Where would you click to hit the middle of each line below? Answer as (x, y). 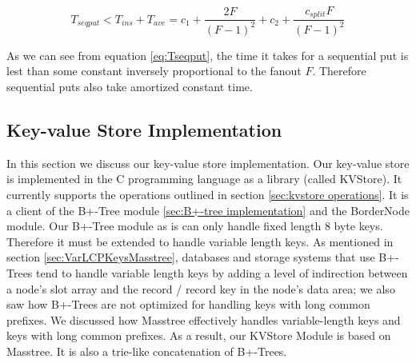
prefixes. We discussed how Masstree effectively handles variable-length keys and (204, 319)
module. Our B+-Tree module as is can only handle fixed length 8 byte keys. (195, 226)
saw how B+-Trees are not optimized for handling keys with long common (188, 304)
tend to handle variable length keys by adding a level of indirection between (222, 272)
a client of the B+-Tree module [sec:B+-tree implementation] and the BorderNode (208, 210)
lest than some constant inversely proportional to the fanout (154, 71)
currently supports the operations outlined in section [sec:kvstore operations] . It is (208, 194)
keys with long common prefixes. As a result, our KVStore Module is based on (199, 335)
